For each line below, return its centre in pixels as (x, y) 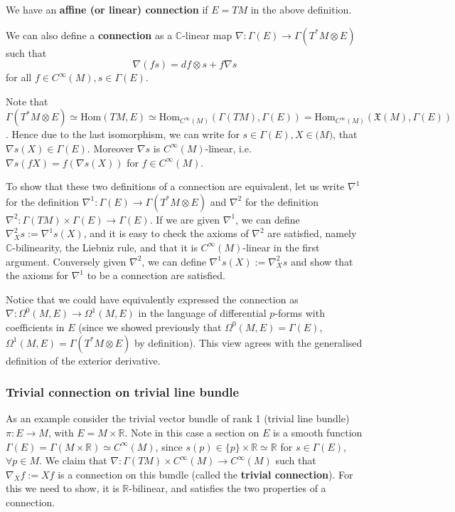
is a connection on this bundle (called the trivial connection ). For (205, 474)
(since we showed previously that (150, 326)
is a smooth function (317, 432)
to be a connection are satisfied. (156, 275)
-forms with (300, 313)
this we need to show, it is (63, 488)
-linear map (207, 35)
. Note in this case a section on (192, 432)
